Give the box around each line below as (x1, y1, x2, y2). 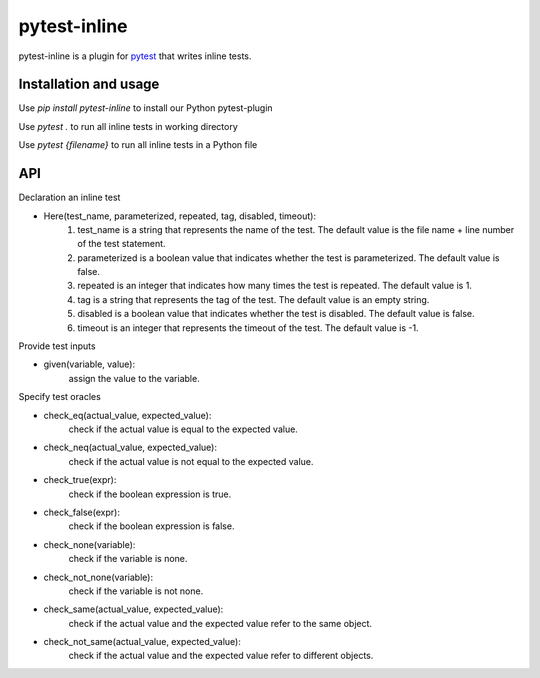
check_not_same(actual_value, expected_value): (43, 636, 242, 648)
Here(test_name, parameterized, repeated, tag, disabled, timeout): (43, 210, 317, 222)
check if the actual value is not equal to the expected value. (68, 455, 314, 467)
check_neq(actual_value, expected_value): (43, 441, 217, 454)
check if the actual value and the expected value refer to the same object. (68, 617, 373, 629)
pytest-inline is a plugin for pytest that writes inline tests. (18, 50, 252, 62)
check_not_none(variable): (43, 571, 154, 583)
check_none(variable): (43, 538, 136, 550)
